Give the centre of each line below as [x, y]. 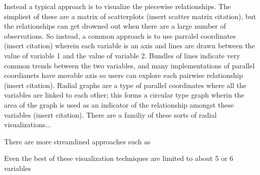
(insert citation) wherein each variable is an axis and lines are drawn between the [129, 46]
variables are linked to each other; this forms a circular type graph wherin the [124, 95]
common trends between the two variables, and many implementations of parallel [129, 65]
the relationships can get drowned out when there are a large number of [115, 26]
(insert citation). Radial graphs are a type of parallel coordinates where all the [125, 85]
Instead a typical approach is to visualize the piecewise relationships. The [117, 6]
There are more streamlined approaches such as [77, 141]
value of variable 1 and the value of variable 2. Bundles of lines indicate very [122, 55]
